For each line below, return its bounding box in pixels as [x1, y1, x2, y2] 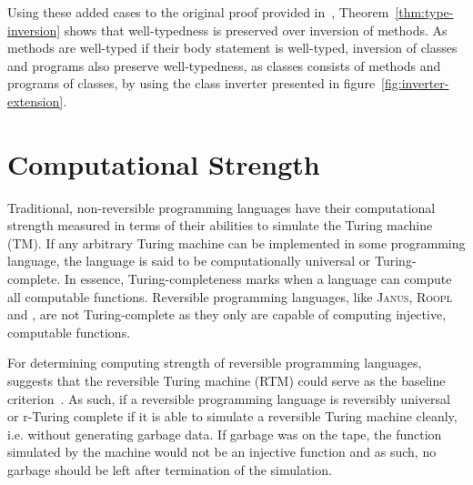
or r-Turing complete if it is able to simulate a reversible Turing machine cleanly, [7, 407, 458, 426]
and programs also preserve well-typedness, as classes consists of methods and [7, 56, 441, 75]
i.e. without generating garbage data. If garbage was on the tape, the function [7, 424, 442, 443]
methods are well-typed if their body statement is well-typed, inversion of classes [7, 38, 458, 57]
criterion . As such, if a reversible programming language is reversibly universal [7, 389, 450, 408]
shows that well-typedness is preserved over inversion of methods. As [64, 20, 448, 39]
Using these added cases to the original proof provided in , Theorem [7, 3, 389, 21]
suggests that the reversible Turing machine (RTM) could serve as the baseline [7, 371, 446, 390]
